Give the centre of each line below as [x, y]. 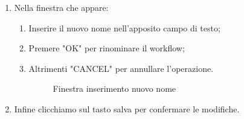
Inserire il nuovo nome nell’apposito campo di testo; [124, 27]
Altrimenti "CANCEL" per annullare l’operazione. [121, 68]
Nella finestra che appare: [61, 7]
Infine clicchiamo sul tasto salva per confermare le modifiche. [127, 108]
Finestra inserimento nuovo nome [114, 88]
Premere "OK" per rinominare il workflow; [107, 48]
